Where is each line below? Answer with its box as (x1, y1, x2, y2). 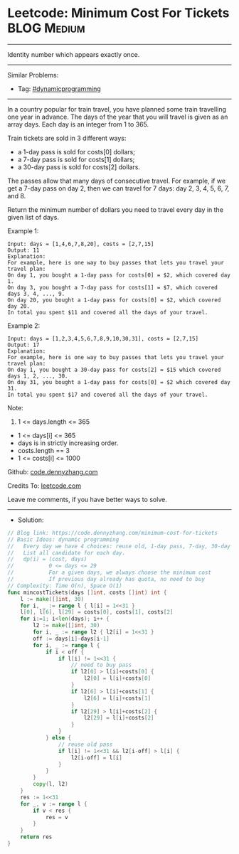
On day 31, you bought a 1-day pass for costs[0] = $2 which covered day (7, 378, 231, 385)
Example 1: (7, 226, 39, 235)
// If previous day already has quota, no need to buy (7, 576, 205, 583)
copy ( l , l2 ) (33, 781, 69, 788)
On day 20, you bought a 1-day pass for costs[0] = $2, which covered (7, 297, 221, 304)
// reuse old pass (58, 741, 113, 748)
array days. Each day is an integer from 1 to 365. (7, 119, 149, 129)
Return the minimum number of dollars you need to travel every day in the (7, 205, 224, 214)
